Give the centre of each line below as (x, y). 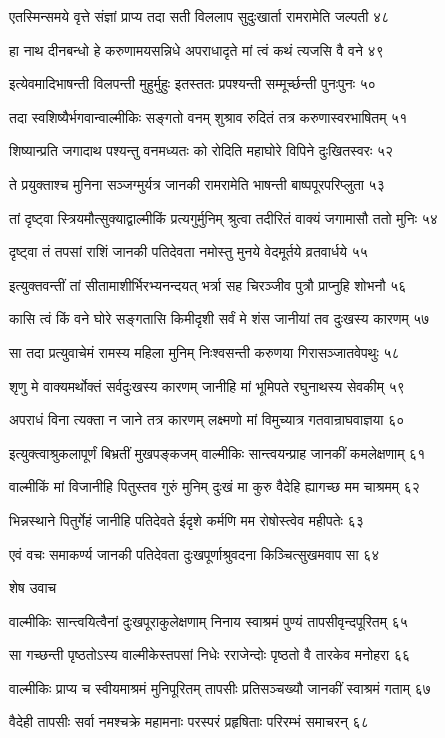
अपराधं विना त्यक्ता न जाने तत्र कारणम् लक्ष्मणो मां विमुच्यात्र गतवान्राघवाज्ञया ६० (207, 419)
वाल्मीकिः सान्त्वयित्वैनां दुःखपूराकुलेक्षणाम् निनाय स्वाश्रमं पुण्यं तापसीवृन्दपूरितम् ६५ (208, 620)
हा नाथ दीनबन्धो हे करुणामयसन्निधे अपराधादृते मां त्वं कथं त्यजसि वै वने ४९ (196, 49)
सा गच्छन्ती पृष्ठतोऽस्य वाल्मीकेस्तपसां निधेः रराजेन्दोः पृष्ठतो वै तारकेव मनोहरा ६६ (210, 654)
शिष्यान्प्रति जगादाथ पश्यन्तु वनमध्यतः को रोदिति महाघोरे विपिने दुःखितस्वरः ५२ (201, 150)
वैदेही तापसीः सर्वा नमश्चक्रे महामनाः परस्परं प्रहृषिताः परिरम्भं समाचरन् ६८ (189, 721)
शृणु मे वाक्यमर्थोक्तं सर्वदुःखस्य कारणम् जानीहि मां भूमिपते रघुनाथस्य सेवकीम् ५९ (207, 385)
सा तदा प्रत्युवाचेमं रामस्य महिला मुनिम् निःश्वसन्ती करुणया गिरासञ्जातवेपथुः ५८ (204, 351)
